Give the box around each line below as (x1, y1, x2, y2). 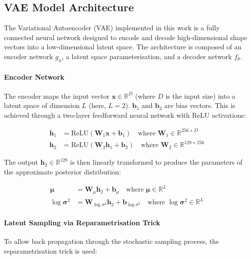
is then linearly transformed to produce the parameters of (70, 157, 243, 167)
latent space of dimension (4, 100, 80, 110)
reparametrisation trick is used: (4, 245, 97, 256)
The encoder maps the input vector (4, 90, 109, 101)
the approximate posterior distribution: (4, 167, 121, 177)
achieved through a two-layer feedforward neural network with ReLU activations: (4, 109, 246, 120)
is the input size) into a (165, 90, 235, 101)
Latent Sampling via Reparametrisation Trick (4, 217, 161, 228)
